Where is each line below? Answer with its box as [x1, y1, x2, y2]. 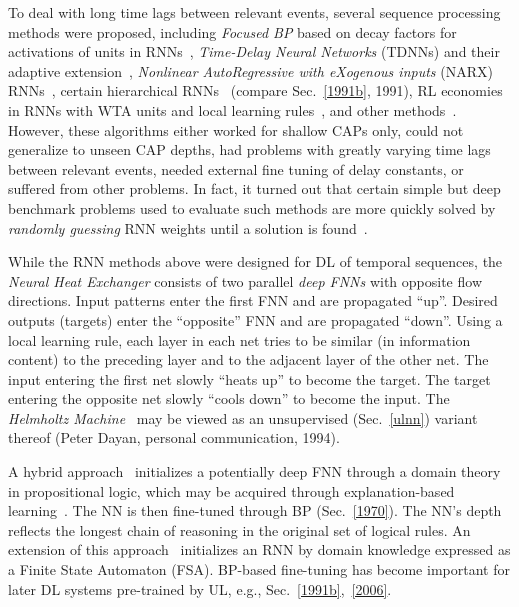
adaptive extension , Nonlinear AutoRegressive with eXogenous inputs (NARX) [8, 60, 493, 81]
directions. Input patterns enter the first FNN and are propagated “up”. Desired [8, 290, 498, 311]
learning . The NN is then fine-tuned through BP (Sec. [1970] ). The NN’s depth [8, 500, 502, 521]
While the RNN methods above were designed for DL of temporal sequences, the [8, 251, 503, 272]
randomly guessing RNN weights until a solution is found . [8, 217, 368, 238]
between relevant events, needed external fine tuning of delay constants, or [8, 158, 464, 179]
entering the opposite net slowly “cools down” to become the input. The [8, 388, 450, 409]
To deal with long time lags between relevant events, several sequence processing [8, 2, 501, 22]
